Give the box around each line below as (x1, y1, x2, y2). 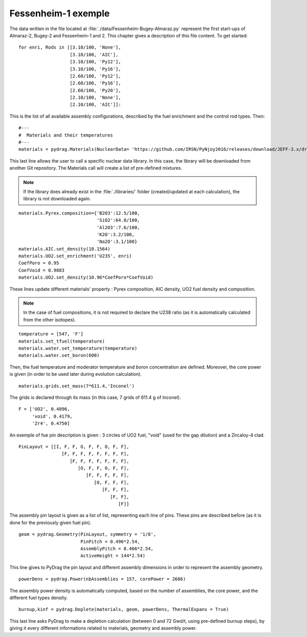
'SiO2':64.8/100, (96, 217, 140, 223)
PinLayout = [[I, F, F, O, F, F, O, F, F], (18, 444, 129, 449)
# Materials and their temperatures (18, 132, 114, 138)
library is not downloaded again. (23, 196, 92, 202)
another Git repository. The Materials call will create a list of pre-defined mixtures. (9, 165, 183, 171)
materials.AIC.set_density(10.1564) (18, 246, 111, 252)
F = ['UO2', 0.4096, (18, 406, 70, 412)
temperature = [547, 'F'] (18, 331, 84, 337)
